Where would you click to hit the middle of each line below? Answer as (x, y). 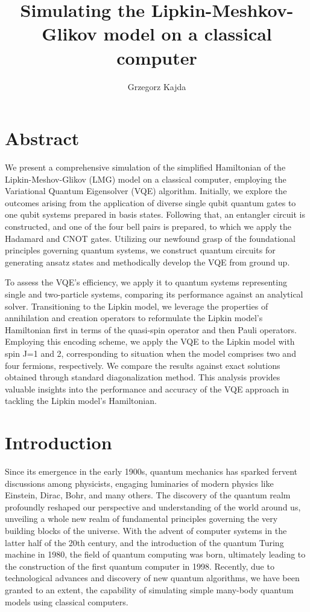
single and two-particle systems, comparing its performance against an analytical (154, 294)
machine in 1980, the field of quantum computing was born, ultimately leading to (155, 554)
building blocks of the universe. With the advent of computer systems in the (146, 530)
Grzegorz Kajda (157, 86)
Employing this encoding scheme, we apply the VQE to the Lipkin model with (150, 341)
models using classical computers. (67, 601)
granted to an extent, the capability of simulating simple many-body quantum (149, 589)
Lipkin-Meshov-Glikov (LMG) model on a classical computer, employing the (146, 179)
